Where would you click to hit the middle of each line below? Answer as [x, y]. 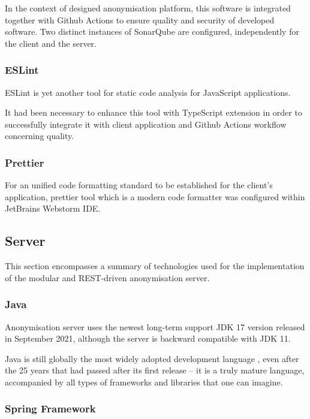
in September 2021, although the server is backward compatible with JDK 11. [148, 338]
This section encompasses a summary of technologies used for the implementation [155, 266]
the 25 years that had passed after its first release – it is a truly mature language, [155, 370]
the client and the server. [51, 43]
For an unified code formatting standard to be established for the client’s [139, 185]
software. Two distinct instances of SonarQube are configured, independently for [152, 31]
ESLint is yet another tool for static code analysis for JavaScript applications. [148, 92]
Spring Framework [50, 409]
